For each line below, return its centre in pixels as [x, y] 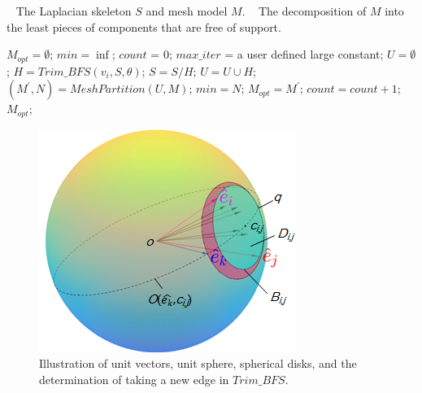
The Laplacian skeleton [74, 11]
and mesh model [187, 11]
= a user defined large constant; [304, 54]
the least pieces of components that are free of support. [144, 26]
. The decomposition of [304, 11]
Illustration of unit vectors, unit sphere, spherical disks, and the [198, 363]
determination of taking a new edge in [134, 379]
